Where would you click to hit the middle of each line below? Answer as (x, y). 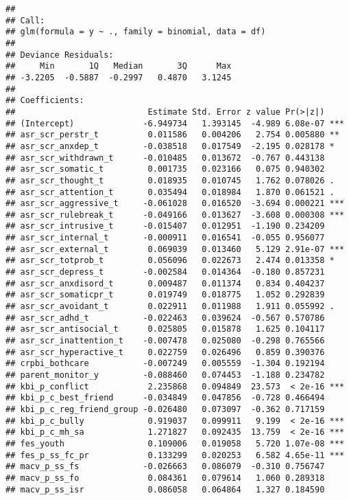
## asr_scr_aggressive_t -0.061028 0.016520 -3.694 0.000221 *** (175, 204)
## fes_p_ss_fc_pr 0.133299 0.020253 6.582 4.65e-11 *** (175, 455)
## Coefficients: (45, 101)
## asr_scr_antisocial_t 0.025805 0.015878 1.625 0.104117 (165, 329)
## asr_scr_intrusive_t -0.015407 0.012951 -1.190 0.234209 (165, 226)
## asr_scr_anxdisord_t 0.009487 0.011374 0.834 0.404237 (165, 283)
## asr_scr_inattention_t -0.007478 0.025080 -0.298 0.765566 (165, 341)
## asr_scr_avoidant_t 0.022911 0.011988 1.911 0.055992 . (170, 307)
